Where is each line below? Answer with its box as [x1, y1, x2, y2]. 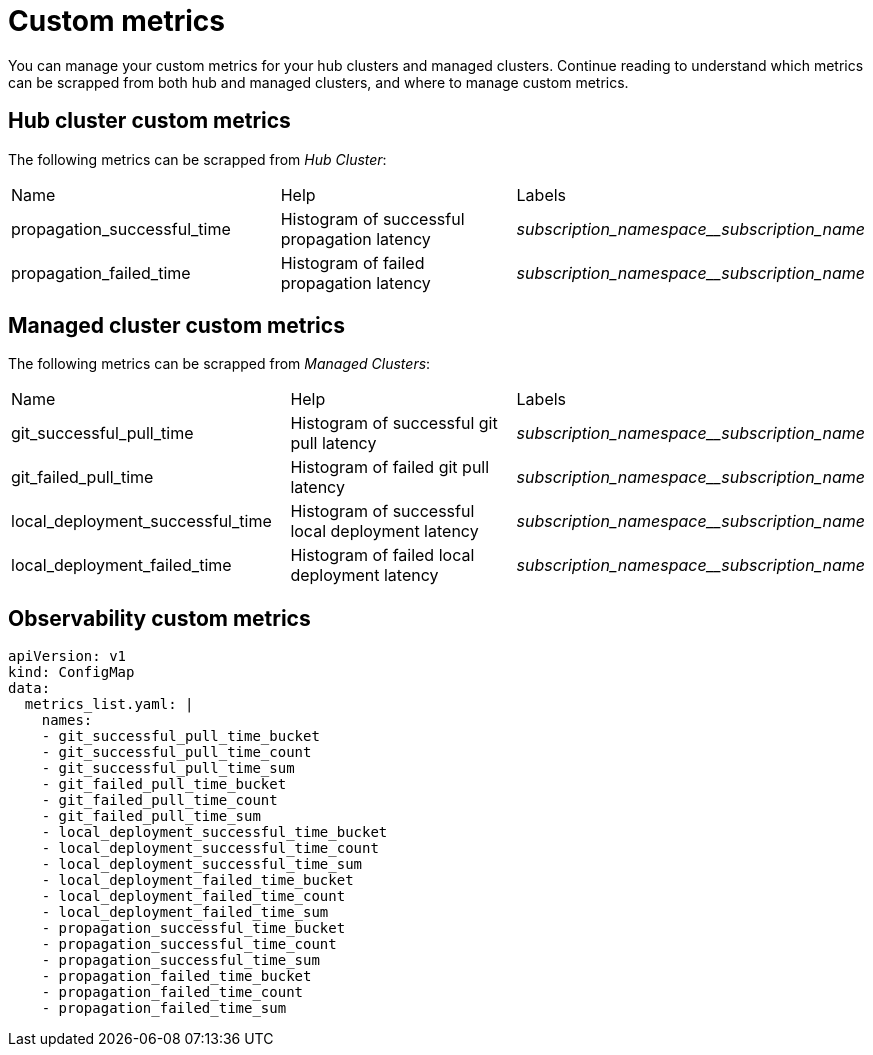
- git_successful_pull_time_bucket [41, 728, 320, 745]
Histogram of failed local [290, 545, 475, 566]
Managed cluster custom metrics [8, 313, 345, 339]
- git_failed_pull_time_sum [41, 808, 261, 825]
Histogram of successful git [290, 413, 498, 434]
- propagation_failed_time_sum [41, 1000, 287, 1017]
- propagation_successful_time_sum [41, 952, 320, 969]
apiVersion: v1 [8, 648, 127, 665]
